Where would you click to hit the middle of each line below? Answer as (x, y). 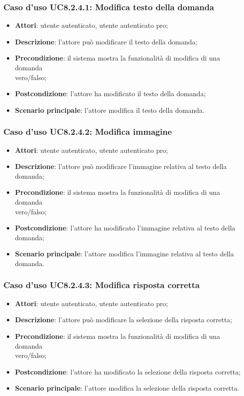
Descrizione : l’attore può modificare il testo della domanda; (106, 41)
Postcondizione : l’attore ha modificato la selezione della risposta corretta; (128, 371)
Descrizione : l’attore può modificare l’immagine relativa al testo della (121, 166)
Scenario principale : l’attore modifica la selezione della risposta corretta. (127, 388)
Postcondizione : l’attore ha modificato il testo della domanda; (110, 94)
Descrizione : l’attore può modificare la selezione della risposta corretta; (123, 320)
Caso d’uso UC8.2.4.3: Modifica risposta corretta (102, 285)
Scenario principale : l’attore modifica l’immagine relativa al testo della (124, 254)
